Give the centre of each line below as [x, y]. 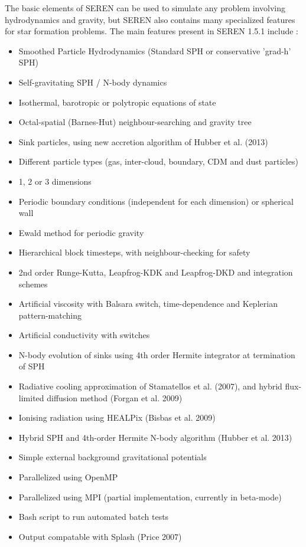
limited [31, 397]
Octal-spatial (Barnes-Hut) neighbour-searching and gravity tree [135, 122]
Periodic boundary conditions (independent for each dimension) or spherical [156, 201]
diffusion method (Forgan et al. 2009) [115, 397]
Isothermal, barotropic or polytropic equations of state [117, 102]
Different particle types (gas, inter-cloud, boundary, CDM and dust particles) [158, 161]
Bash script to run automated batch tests [94, 517]
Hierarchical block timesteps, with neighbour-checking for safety [134, 252]
